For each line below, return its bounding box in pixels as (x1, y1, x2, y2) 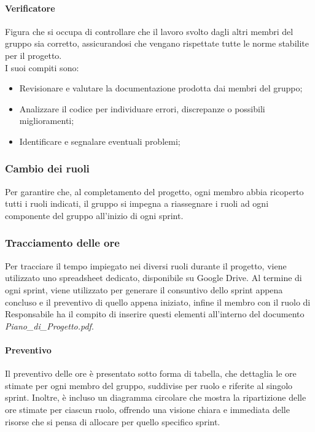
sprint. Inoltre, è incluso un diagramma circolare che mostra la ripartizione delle (5, 391, 306, 404)
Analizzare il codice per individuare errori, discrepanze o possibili (19, 102, 265, 115)
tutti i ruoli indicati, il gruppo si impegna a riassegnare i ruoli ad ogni (5, 197, 269, 210)
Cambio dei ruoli (5, 161, 90, 176)
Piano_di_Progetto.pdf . (5, 319, 94, 332)
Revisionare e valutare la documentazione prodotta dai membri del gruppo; (19, 82, 303, 94)
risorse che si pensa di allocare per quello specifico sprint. (5, 415, 220, 428)
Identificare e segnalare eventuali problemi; (19, 134, 181, 147)
